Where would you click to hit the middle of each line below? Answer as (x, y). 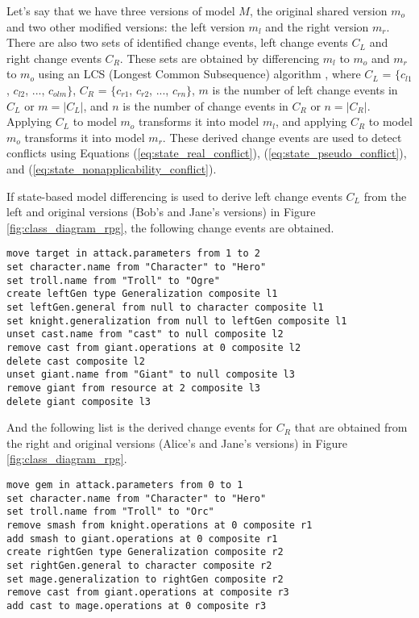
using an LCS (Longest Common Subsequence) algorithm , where (199, 74)
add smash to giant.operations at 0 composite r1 (142, 539)
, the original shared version (318, 10)
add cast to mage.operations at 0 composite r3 (137, 605)
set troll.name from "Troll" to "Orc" (110, 512)
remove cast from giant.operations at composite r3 (148, 593)
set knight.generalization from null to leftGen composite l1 (177, 321)
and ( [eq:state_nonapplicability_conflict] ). (112, 168)
